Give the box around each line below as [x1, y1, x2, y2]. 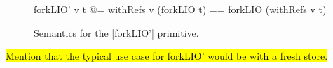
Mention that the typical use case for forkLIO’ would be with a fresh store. [6, 49, 328, 63]
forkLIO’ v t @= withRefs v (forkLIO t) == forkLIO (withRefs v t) [34, 2, 327, 16]
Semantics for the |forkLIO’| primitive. [34, 25, 199, 40]
